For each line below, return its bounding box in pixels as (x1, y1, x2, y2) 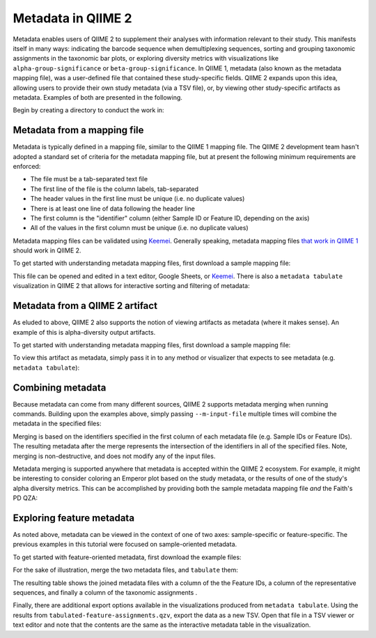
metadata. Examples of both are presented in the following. (13, 93, 182, 101)
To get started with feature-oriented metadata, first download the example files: (13, 553, 242, 561)
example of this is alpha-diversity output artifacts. (13, 328, 156, 336)
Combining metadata (13, 381, 107, 393)
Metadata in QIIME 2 (13, 10, 132, 26)
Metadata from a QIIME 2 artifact (13, 300, 158, 312)
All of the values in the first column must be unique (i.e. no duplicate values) (30, 224, 249, 232)
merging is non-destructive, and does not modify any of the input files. (13, 452, 216, 460)
